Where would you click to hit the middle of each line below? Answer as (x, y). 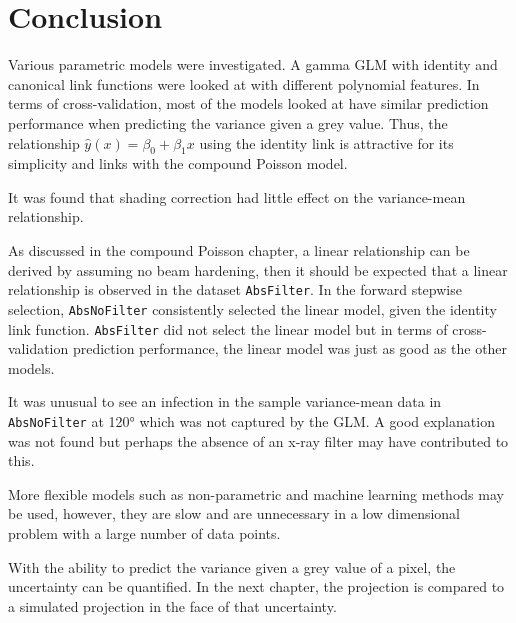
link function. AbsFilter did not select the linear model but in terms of (228, 328)
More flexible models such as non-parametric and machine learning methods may (256, 493)
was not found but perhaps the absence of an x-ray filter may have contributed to (258, 440)
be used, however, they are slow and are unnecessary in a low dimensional (234, 513)
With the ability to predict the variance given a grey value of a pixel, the (232, 566)
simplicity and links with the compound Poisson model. (178, 163)
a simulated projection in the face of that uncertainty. (172, 605)
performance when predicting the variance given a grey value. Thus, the (228, 122)
